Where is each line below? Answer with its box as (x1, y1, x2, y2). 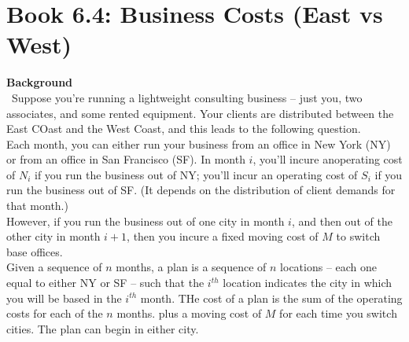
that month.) (6, 197, 68, 214)
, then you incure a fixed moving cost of (127, 228, 319, 245)
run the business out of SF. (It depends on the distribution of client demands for (6, 182, 396, 198)
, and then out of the (291, 212, 392, 229)
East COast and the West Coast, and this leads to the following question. (6, 120, 361, 137)
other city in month (6, 228, 101, 245)
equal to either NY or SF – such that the (6, 274, 204, 291)
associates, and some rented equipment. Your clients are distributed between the (6, 105, 394, 121)
